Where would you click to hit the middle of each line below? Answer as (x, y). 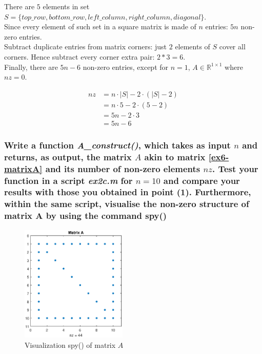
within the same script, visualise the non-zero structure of (127, 204)
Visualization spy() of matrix (70, 344)
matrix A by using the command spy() (86, 216)
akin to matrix (175, 156)
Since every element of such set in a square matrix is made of (100, 26)
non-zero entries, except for (126, 67)
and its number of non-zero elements (123, 168)
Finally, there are (31, 67)
